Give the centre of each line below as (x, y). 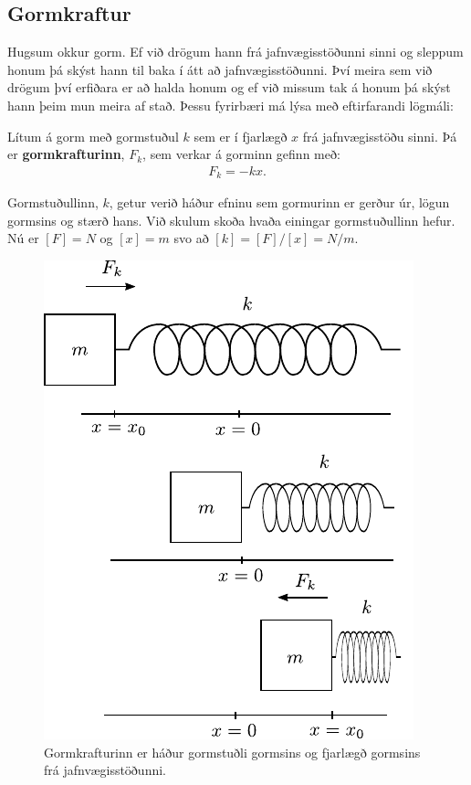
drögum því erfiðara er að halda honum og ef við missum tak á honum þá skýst (229, 87)
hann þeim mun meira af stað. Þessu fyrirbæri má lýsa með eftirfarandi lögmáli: (230, 105)
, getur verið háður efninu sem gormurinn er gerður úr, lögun (279, 202)
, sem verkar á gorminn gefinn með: (241, 154)
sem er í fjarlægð (241, 136)
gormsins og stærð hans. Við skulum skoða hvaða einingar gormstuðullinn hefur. (231, 220)
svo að (191, 238)
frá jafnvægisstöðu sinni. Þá (380, 136)
